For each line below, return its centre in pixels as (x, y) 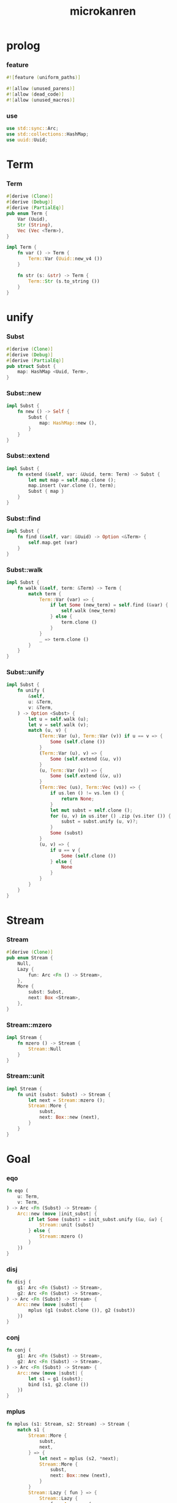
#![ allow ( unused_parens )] (41, 89)
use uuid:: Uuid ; (27, 140)
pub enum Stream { (30, 958)
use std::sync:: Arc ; (33, 129)
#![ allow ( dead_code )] (35, 94)
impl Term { (21, 247)
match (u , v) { (48, 731)
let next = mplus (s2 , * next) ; (79, 1458)
